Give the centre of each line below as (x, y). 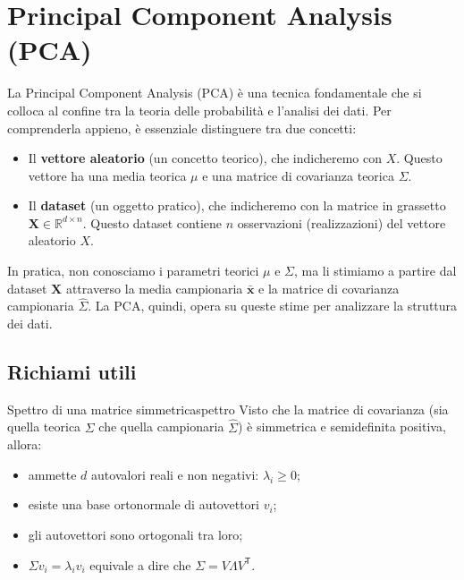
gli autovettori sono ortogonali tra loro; (135, 535)
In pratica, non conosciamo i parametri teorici (133, 271)
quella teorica (44, 426)
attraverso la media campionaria (154, 288)
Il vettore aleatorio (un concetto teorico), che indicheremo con (205, 158)
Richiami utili (72, 372)
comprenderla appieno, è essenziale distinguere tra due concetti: (182, 128)
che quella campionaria (161, 426)
